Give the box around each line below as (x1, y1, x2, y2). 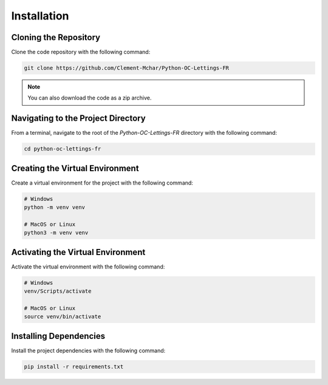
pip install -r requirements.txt (24, 363, 124, 370)
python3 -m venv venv (24, 230, 89, 236)
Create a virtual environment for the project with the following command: (11, 179, 194, 186)
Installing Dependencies (11, 331, 106, 341)
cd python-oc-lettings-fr (24, 146, 101, 152)
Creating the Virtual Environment (11, 163, 139, 173)
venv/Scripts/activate (24, 288, 92, 295)
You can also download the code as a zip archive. (27, 94, 152, 101)
